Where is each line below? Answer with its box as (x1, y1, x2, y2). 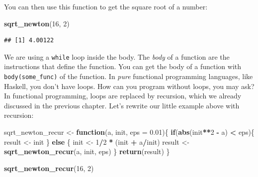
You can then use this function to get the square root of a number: (4, 1, 208, 11)
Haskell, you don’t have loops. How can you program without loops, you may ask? (4, 81, 255, 91)
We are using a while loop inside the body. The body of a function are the (4, 51, 230, 62)
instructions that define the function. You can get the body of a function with (4, 61, 242, 72)
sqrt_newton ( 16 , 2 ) (4, 18, 70, 28)
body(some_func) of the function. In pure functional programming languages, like (4, 71, 253, 82)
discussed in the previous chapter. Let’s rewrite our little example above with (4, 100, 240, 110)
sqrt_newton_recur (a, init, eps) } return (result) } (4, 146, 170, 157)
